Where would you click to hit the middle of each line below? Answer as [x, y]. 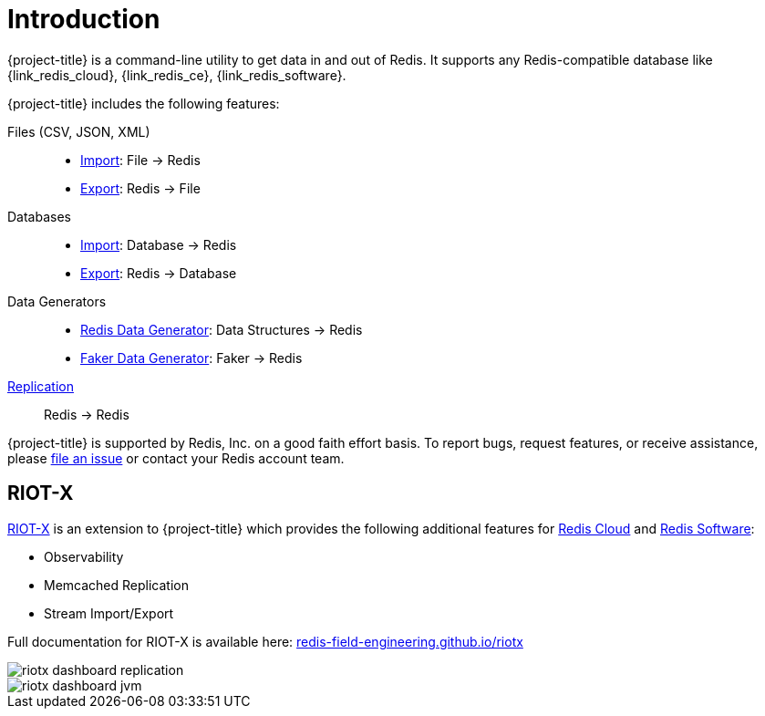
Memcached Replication [116, 585]
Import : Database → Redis [159, 244]
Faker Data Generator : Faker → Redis [191, 358]
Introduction [84, 19]
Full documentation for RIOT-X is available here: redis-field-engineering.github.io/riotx [265, 641]
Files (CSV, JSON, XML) [79, 131]
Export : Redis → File [140, 188]
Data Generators [57, 301]
